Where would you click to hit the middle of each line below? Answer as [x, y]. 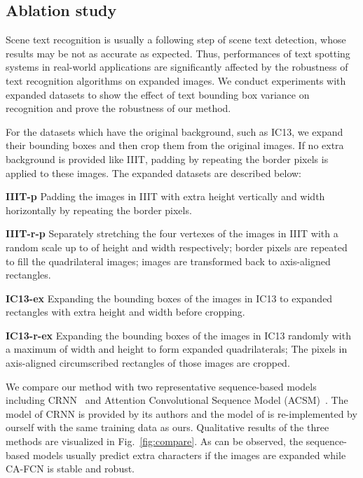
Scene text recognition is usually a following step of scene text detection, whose [176, 40]
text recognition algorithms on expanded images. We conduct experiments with [176, 80]
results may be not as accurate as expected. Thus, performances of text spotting [178, 53]
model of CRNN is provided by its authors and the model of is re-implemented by [181, 413]
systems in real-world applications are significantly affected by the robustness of [177, 67]
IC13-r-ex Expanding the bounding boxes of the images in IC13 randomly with [178, 335]
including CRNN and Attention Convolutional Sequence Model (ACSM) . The [177, 400]
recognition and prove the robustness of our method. [118, 108]
